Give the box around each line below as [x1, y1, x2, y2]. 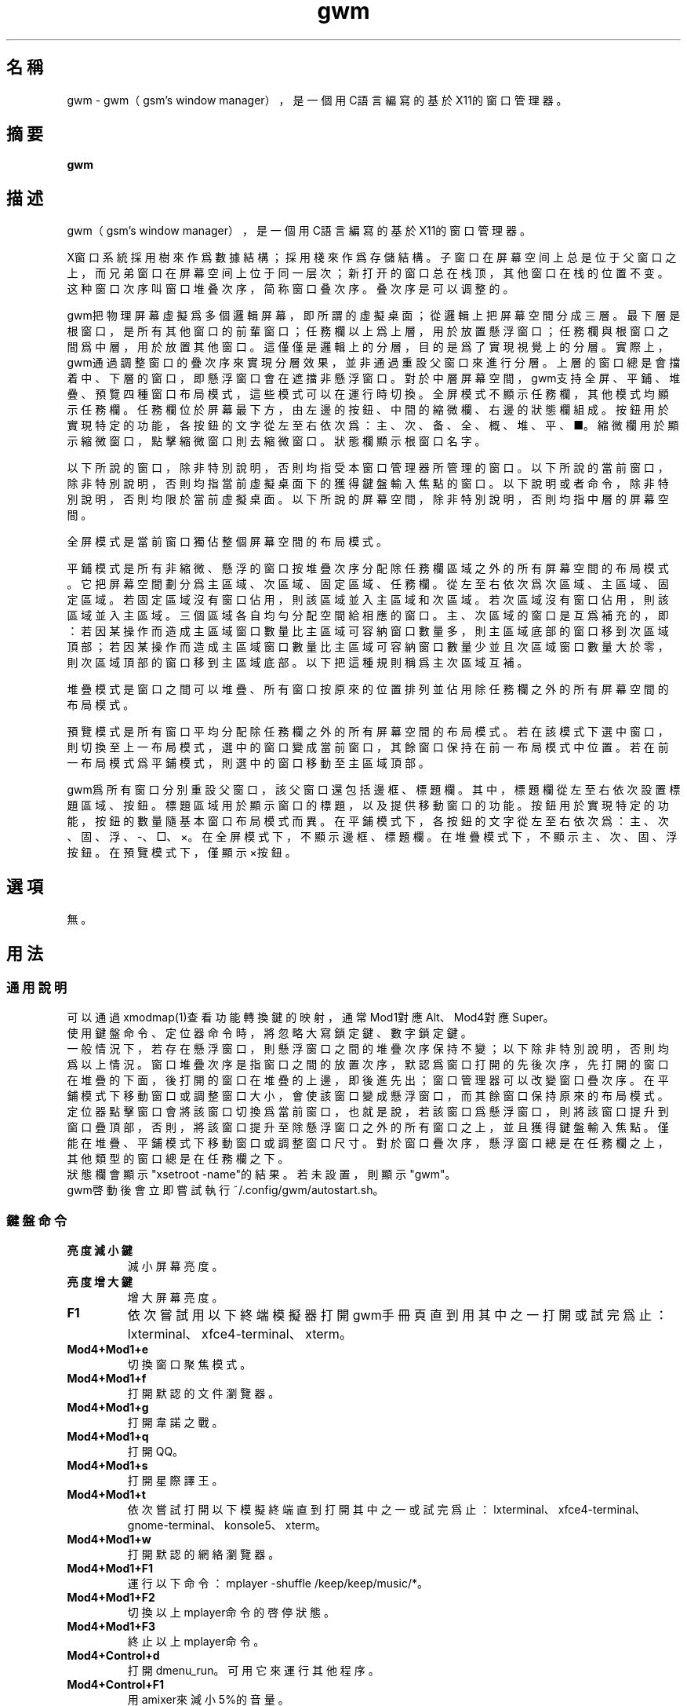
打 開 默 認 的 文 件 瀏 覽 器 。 [127, 1386, 280, 1401]
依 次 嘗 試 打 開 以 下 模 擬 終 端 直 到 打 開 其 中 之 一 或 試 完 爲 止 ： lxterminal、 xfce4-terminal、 [127, 1503, 646, 1517]
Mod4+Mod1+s [67, 1459, 148, 1473]
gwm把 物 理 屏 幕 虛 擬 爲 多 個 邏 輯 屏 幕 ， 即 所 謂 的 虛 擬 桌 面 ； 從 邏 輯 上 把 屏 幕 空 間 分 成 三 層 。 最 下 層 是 [67, 309, 681, 323]
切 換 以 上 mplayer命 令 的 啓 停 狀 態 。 [127, 1606, 336, 1620]
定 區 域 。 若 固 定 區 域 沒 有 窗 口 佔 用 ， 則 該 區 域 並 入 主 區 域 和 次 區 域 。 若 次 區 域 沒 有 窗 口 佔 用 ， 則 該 [67, 593, 669, 607]
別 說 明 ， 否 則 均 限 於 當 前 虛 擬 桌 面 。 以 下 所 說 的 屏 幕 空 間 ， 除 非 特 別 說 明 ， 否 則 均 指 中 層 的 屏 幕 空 [67, 492, 669, 506]
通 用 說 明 [6, 979, 67, 995]
